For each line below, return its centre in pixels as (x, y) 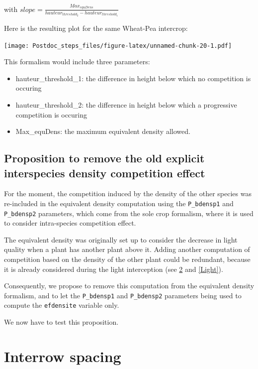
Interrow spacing (63, 356)
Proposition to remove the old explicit (104, 158)
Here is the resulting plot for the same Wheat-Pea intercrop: (96, 28)
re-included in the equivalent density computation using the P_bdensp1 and (119, 203)
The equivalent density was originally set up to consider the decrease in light (121, 239)
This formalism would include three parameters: (77, 61)
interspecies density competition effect (105, 173)
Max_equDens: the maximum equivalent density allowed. (103, 131)
